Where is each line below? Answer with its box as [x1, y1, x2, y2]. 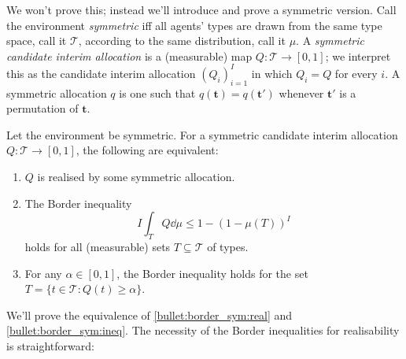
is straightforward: [6, 338, 94, 353]
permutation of [6, 100, 79, 117]
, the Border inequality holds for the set [116, 265, 308, 281]
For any [24, 265, 62, 281]
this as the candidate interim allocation [6, 65, 196, 81]
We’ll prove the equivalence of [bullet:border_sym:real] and [6, 306, 293, 323]
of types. [207, 239, 249, 255]
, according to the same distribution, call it [78, 32, 286, 49]
